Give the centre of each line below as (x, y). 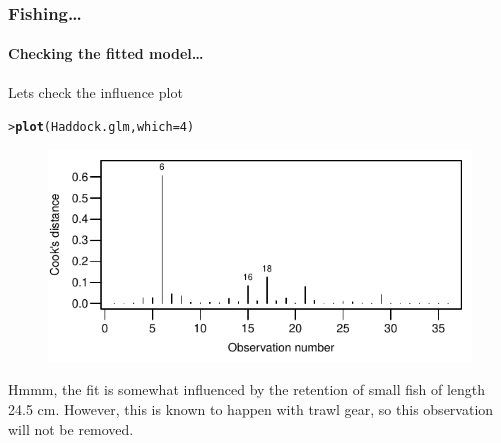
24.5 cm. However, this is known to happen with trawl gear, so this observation (251, 409)
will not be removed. (71, 428)
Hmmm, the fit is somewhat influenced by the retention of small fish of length (247, 389)
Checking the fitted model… (106, 53)
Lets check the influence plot (95, 91)
